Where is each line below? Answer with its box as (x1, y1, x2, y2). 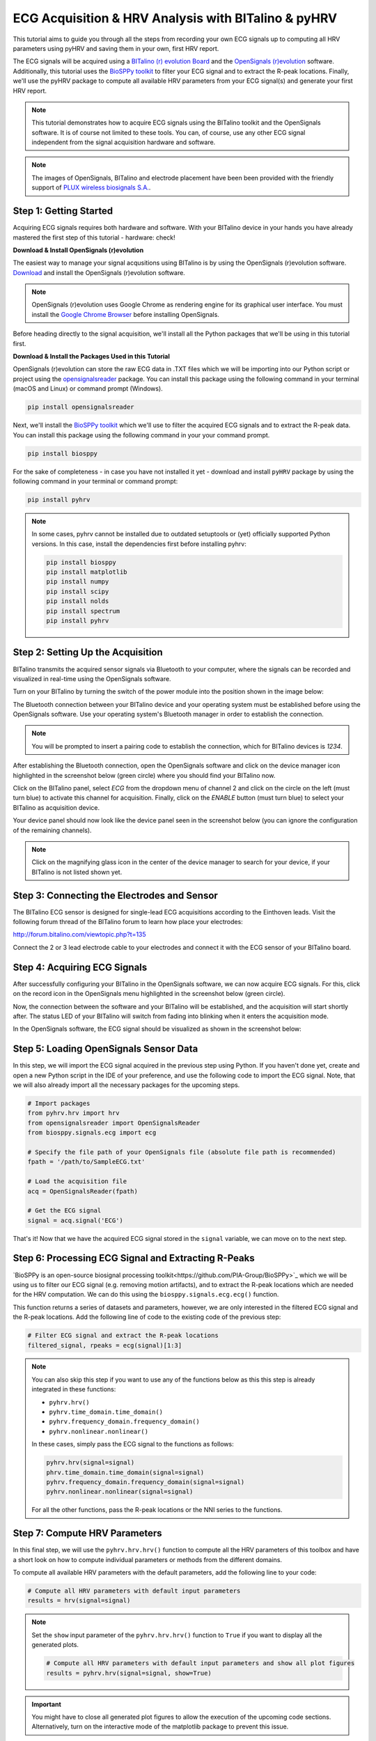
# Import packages (27, 1099, 91, 1107)
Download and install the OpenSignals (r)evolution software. (13, 268, 186, 276)
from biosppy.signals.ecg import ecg (27, 1129, 157, 1137)
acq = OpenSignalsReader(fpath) (27, 1187, 139, 1195)
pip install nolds (46, 598, 109, 605)
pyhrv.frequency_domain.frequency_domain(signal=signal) (46, 1478, 245, 1486)
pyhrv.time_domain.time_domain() (49, 1408, 164, 1416)
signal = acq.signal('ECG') (27, 1216, 123, 1224)
